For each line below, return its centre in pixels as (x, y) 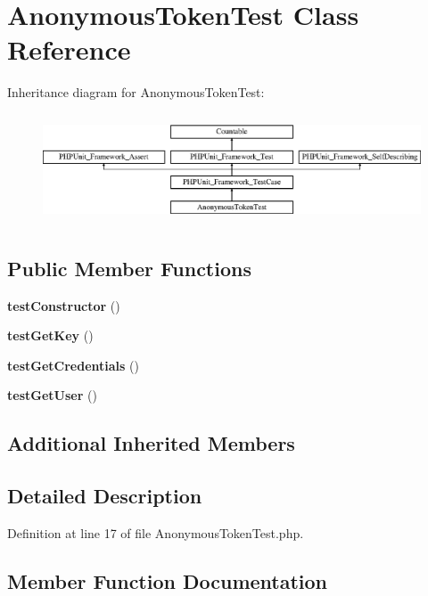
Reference (69, 49)
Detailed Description (105, 496)
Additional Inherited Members (151, 443)
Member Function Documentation (168, 580)
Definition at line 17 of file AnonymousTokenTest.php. (156, 532)
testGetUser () (52, 395)
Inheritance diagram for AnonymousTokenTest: (136, 92)
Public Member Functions (129, 268)
